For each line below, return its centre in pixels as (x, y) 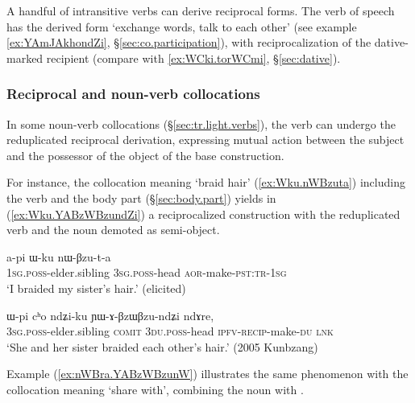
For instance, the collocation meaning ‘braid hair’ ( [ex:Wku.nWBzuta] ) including (206, 182)
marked (25, 58)
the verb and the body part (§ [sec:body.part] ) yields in (141, 197)
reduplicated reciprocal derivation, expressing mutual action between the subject (205, 140)
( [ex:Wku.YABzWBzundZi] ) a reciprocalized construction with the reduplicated (203, 214)
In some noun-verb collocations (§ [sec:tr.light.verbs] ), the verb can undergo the (201, 123)
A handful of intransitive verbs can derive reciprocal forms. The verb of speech (201, 10)
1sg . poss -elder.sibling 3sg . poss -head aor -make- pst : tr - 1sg (147, 272)
